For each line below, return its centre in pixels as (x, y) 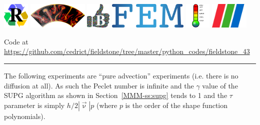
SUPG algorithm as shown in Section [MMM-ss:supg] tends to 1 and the (116, 95)
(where (107, 105)
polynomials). (25, 116)
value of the (220, 85)
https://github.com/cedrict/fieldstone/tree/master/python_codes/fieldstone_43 (127, 51)
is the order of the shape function (176, 105)
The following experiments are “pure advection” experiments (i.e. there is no (121, 76)
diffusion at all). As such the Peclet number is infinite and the (99, 85)
